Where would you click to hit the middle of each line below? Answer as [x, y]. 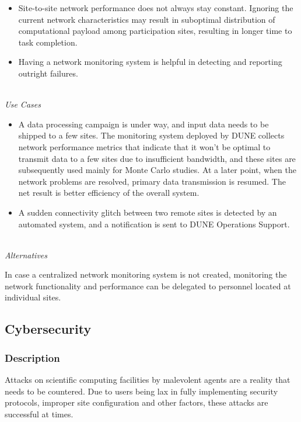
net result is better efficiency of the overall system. [109, 193]
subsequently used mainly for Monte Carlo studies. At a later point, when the [157, 170]
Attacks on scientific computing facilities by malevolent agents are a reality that [148, 380]
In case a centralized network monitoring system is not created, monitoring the [146, 274]
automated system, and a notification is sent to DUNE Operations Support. [154, 224]
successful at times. [39, 414]
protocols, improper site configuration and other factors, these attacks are [136, 402]
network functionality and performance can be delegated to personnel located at [148, 286]
